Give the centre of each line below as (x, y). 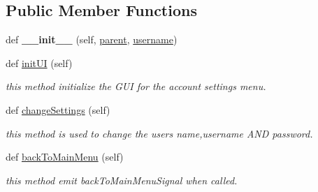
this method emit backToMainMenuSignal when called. (122, 180)
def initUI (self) (39, 62)
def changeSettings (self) (58, 109)
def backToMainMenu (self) (65, 157)
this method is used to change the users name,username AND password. (159, 133)
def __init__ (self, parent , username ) (92, 39)
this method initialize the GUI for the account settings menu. (136, 86)
